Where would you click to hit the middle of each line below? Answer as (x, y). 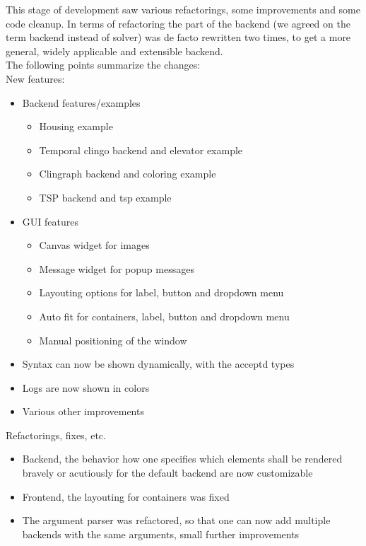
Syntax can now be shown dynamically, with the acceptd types (158, 364)
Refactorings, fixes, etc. (56, 435)
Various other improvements (83, 411)
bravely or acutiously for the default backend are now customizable (167, 473)
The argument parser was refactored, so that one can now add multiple (176, 520)
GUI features (50, 221)
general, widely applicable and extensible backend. (114, 51)
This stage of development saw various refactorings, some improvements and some (183, 9)
